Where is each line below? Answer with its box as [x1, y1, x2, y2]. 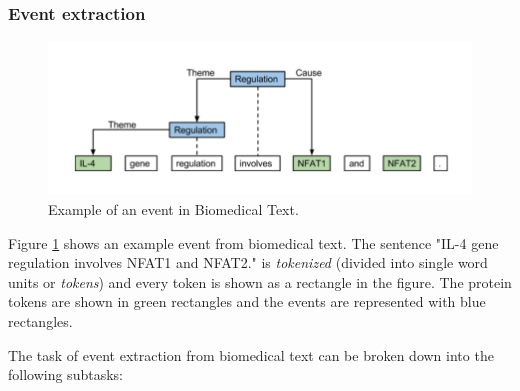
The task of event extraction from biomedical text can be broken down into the [8, 344, 494, 365]
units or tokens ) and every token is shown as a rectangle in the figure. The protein [8, 271, 512, 292]
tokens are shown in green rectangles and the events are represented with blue [8, 291, 486, 312]
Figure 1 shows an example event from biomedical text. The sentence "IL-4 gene [8, 232, 499, 253]
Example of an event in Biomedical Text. [48, 199, 299, 220]
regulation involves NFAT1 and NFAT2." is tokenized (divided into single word [8, 252, 488, 273]
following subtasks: [8, 364, 123, 385]
